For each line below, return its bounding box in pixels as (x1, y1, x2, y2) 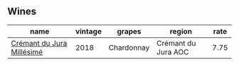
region (169, 26, 193, 36)
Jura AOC (156, 47, 189, 57)
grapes (117, 26, 142, 36)
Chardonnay (108, 42, 150, 52)
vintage (75, 26, 102, 36)
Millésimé (11, 47, 43, 57)
